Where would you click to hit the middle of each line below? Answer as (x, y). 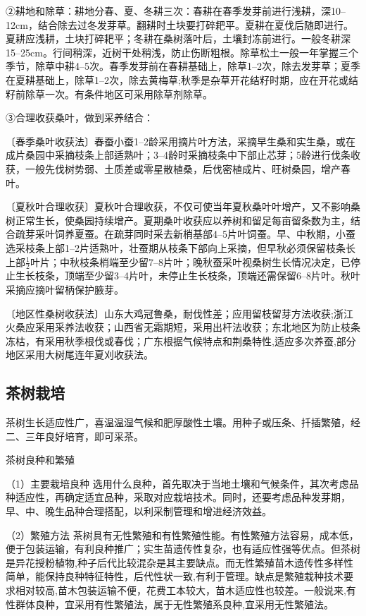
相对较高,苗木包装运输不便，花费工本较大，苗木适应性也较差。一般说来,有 (185, 590)
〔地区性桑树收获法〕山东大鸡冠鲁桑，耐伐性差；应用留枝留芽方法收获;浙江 (179, 313)
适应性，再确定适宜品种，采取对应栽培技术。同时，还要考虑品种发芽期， (183, 497)
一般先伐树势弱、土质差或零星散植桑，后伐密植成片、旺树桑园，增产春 (188, 168)
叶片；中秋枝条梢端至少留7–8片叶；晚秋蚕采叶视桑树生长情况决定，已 (190, 261)
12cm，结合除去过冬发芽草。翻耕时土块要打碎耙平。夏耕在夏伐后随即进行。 (179, 24)
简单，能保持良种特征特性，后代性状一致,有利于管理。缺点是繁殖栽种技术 (175, 576)
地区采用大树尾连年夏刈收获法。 (80, 355)
